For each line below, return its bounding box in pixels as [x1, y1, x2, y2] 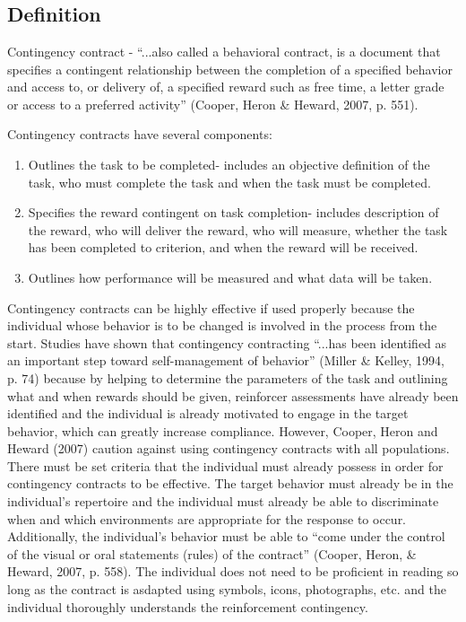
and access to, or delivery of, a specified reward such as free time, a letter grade [7, 77, 444, 96]
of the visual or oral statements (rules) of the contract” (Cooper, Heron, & [7, 544, 417, 563]
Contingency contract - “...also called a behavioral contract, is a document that [7, 42, 441, 60]
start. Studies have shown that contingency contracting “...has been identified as [7, 333, 447, 352]
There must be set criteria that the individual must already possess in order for [7, 456, 444, 475]
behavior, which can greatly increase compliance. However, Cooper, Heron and [7, 421, 438, 440]
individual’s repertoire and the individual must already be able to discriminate [7, 492, 439, 511]
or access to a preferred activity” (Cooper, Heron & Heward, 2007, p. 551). [7, 94, 419, 113]
